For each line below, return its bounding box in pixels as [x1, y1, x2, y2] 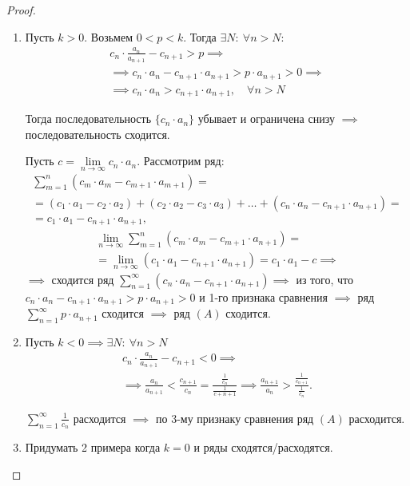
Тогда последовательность [25, 110, 152, 127]
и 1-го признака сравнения [199, 288, 328, 305]
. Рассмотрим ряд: [137, 152, 225, 169]
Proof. [6, 2, 36, 18]
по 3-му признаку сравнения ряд [155, 409, 314, 426]
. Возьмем [84, 28, 133, 45]
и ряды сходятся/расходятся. [193, 439, 333, 456]
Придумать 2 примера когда [25, 439, 161, 456]
